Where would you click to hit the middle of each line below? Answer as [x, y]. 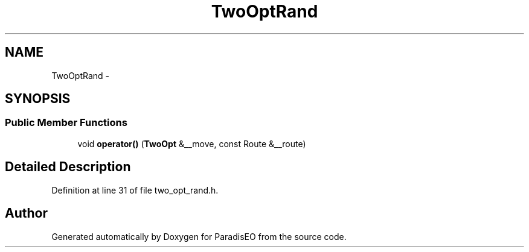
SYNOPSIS [38, 99]
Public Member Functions [66, 123]
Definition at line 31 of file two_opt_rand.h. [135, 190]
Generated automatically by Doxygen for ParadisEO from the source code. [199, 236]
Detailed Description [68, 167]
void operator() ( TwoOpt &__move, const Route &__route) [192, 143]
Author [26, 213]
